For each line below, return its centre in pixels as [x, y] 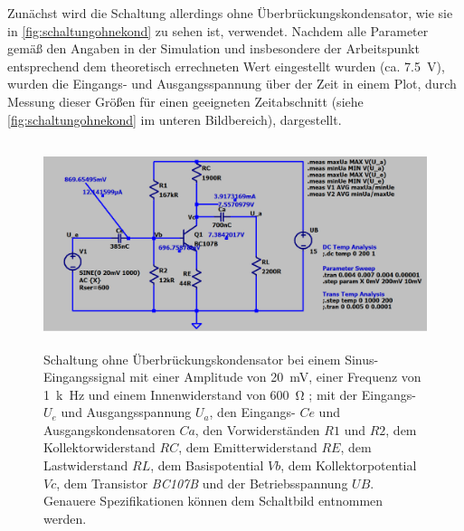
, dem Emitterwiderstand [248, 447]
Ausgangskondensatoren [109, 429]
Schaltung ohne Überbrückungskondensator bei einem [192, 359]
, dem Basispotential [207, 465]
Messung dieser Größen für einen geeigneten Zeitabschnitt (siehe [185, 101]
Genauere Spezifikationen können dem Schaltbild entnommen [213, 501]
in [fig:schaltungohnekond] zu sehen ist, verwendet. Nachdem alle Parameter [218, 30]
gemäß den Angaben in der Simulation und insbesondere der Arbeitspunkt [213, 48]
